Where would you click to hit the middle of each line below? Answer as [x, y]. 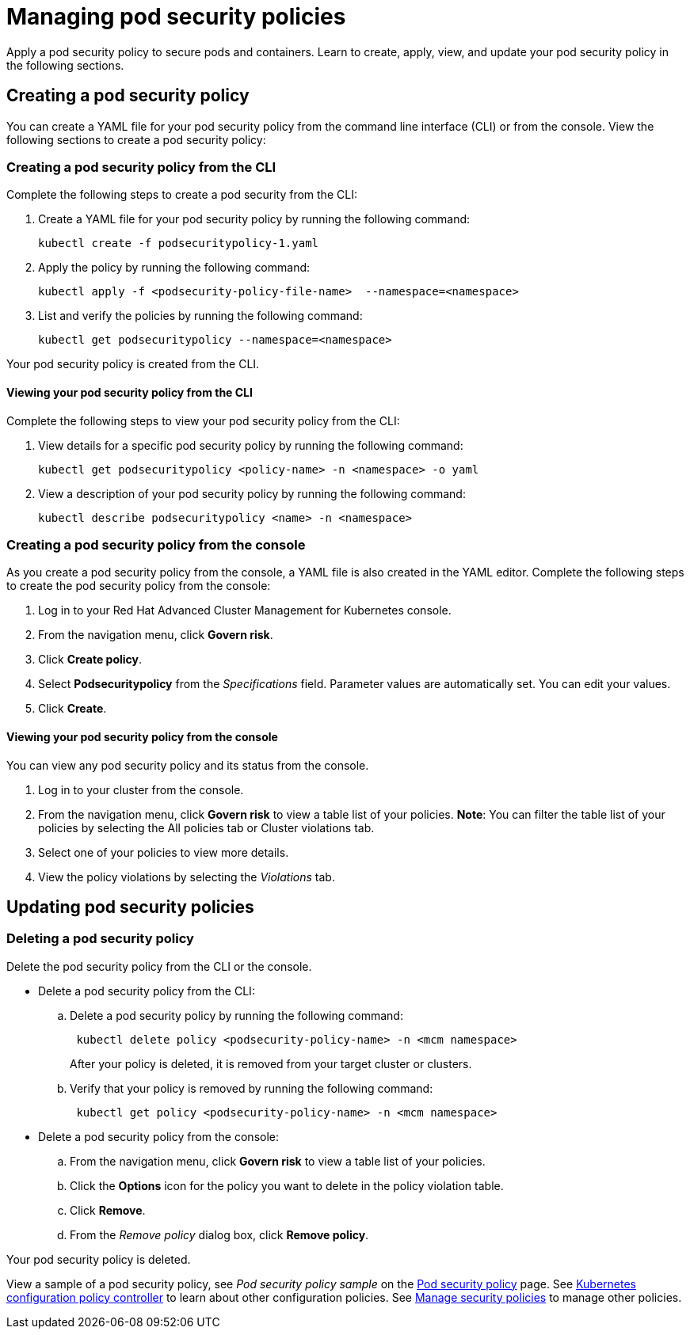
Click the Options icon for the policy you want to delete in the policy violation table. [287, 1185]
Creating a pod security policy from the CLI [141, 167]
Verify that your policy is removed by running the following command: [252, 1088]
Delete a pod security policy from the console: [159, 1136]
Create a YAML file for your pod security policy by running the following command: [254, 219]
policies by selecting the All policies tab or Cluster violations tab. [206, 827]
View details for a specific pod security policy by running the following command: [251, 445]
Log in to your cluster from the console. [141, 789]
